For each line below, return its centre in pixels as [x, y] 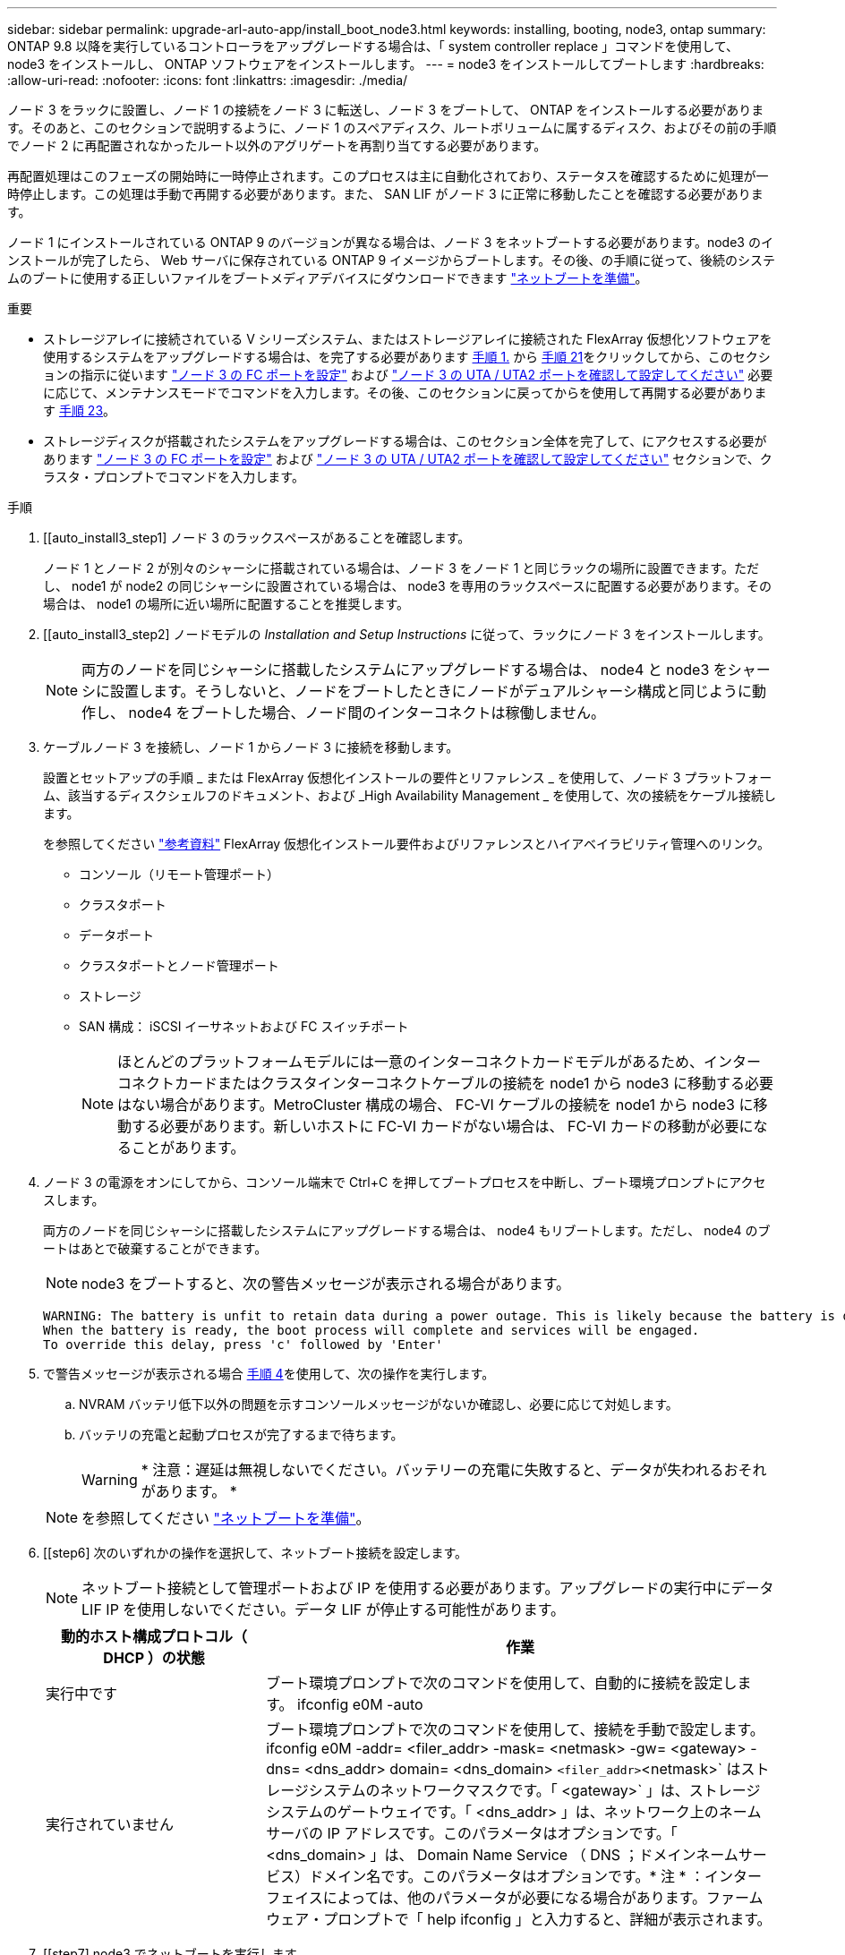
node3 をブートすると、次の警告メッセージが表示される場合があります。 [326, 1284]
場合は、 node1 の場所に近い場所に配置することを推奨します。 [226, 604]
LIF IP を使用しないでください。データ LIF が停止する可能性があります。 [324, 1609]
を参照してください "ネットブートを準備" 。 [226, 1518]
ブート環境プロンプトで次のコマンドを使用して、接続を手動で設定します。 [515, 1729]
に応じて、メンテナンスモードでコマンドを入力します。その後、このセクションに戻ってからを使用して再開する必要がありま [405, 393]
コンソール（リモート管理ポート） [179, 874]
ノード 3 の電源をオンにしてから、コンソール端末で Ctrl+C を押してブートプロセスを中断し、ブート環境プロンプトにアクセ [405, 1182]
